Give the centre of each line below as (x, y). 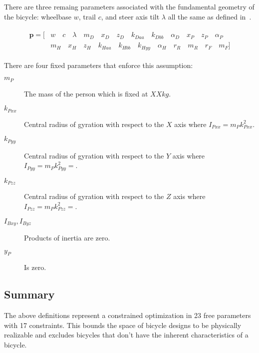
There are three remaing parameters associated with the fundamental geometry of (129, 6)
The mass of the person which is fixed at (86, 93)
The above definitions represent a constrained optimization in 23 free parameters (128, 315)
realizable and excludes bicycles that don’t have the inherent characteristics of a (126, 335)
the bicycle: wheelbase (38, 16)
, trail (87, 16)
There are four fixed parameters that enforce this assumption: (99, 65)
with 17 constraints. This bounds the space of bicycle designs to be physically (123, 325)
